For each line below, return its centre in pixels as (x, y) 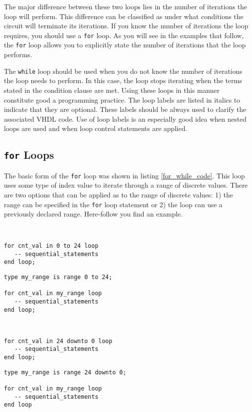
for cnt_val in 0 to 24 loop (51, 246)
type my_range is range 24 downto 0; (65, 372)
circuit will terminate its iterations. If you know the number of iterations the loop (126, 26)
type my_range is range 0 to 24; (58, 277)
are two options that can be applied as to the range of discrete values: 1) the (118, 194)
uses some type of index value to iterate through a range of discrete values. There (126, 185)
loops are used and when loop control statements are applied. (96, 128)
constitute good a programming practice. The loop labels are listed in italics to (122, 99)
